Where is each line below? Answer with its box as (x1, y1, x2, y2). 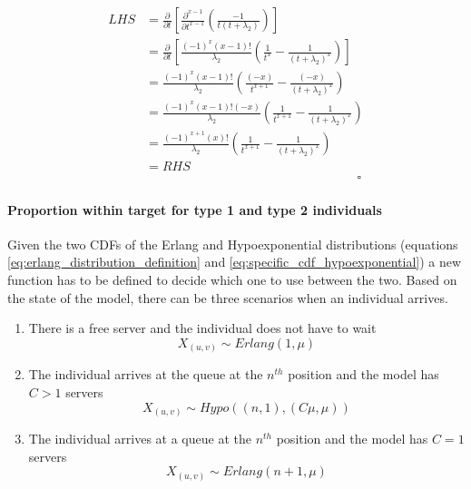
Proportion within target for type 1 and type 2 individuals (7, 200, 382, 219)
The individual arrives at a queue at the (28, 429, 251, 448)
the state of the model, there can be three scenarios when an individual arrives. (7, 288, 448, 307)
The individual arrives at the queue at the (28, 365, 263, 384)
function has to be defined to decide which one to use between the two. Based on (7, 270, 457, 289)
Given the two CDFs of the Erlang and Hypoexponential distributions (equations (7, 234, 458, 253)
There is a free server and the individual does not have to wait (28, 318, 377, 337)
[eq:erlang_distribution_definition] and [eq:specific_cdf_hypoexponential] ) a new (7, 252, 462, 271)
